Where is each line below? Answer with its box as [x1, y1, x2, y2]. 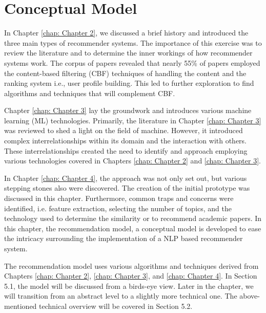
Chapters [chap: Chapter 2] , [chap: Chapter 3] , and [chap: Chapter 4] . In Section [4, 270, 257, 281]
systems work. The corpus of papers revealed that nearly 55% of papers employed [4, 57, 260, 68]
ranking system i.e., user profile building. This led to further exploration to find [4, 78, 254, 88]
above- [239, 290, 260, 301]
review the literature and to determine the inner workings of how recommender [4, 47, 253, 58]
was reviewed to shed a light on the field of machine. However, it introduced [4, 125, 243, 136]
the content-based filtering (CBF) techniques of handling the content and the [4, 67, 247, 78]
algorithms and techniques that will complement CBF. [4, 87, 175, 98]
